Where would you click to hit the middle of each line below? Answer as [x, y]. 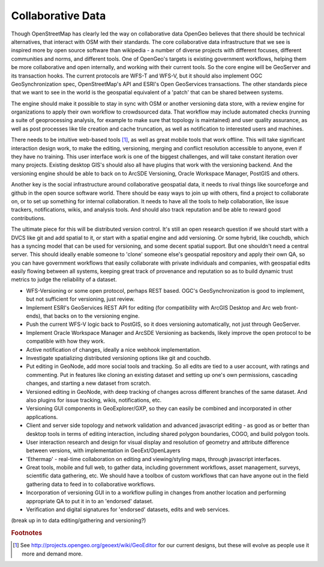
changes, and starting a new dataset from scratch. [88, 383]
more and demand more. [52, 554]
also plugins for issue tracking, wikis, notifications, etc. [94, 400]
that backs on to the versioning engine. [91, 316]
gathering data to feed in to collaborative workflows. [91, 484]
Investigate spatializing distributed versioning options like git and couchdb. [118, 358]
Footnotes [27, 533]
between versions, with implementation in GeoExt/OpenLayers [103, 450]
